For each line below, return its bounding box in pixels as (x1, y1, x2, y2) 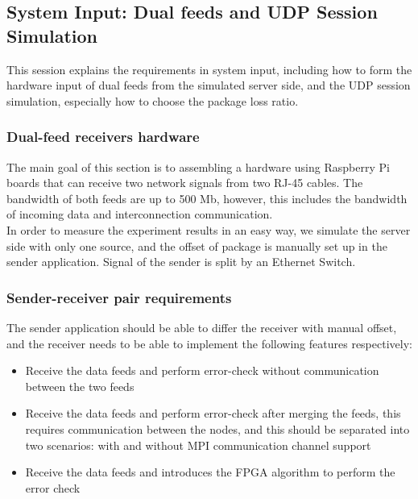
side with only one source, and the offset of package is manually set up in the (6, 237, 387, 254)
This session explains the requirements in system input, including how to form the (6, 60, 412, 77)
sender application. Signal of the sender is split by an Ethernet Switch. (6, 253, 356, 270)
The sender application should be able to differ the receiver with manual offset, (6, 318, 397, 335)
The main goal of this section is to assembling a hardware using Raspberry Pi (6, 158, 390, 175)
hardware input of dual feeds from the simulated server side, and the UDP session (6, 77, 411, 94)
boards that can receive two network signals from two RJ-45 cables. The (6, 174, 363, 191)
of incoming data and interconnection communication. (6, 206, 273, 222)
